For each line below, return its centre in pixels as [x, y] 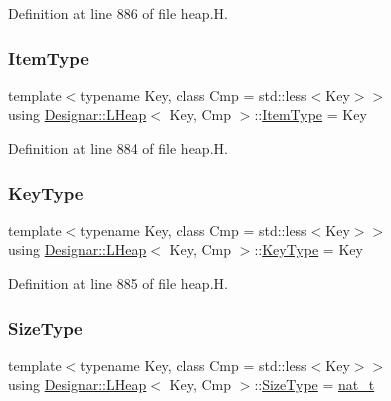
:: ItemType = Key [310, 114]
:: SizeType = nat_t [314, 384]
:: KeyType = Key [308, 249]
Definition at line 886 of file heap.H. [118, 13]
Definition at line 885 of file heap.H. [118, 283]
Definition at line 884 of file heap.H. [118, 148]
